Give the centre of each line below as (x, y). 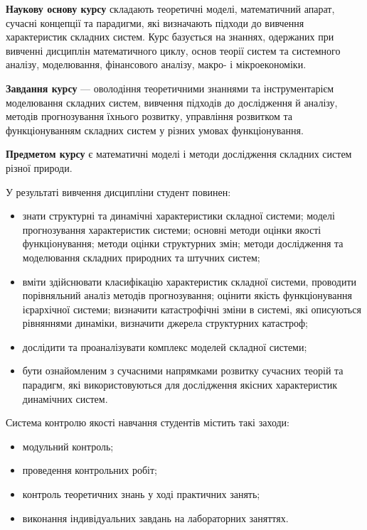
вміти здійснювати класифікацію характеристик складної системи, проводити (190, 281)
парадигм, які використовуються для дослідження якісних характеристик (180, 385)
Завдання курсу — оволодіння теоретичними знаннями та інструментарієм (170, 88)
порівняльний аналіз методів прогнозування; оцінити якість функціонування (187, 295)
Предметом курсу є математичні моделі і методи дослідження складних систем (179, 154)
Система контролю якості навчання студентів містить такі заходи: (148, 422)
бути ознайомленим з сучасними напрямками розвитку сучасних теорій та (183, 371)
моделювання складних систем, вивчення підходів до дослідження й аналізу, (172, 102)
